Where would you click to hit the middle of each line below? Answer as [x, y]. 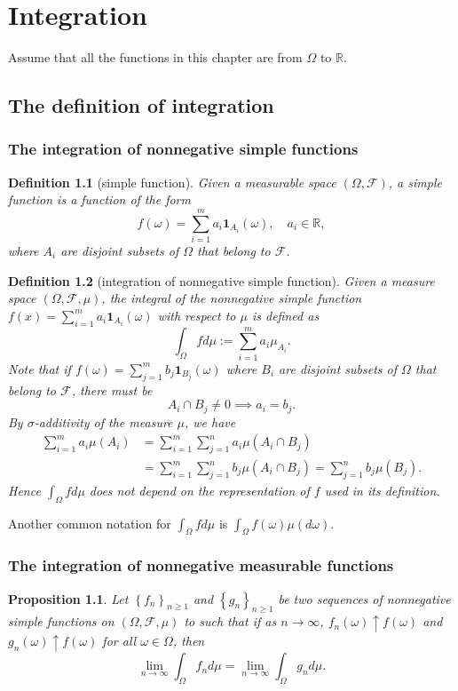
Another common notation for [90, 523]
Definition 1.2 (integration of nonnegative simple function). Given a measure [221, 280]
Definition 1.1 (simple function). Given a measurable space [172, 182]
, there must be [112, 389]
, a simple [415, 182]
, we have [210, 421]
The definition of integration [141, 105]
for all [119, 640]
